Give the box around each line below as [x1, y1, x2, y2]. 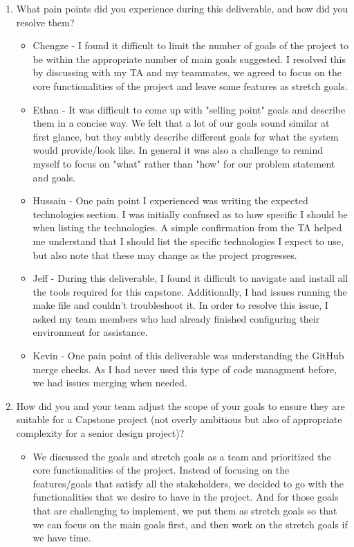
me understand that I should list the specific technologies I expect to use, [32, 233, 344, 248]
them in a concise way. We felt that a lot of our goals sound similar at [32, 116, 330, 130]
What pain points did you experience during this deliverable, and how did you [16, 1, 348, 15]
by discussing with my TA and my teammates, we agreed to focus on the [32, 65, 342, 80]
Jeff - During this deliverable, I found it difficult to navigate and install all [32, 271, 348, 285]
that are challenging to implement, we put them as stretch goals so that [32, 503, 337, 517]
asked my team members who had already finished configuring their [32, 311, 320, 325]
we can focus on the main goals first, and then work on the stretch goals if [32, 517, 348, 531]
